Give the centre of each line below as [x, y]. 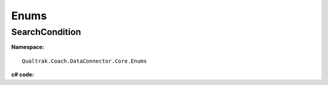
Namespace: [28, 47]
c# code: [23, 75]
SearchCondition [46, 32]
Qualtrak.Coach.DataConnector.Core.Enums [84, 61]
